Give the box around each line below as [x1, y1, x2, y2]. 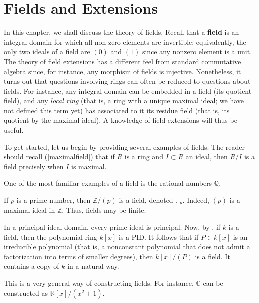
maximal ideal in [4, 205, 55, 215]
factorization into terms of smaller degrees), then [4, 251, 153, 261]
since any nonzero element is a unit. [142, 46, 252, 57]
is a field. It [195, 251, 230, 261]
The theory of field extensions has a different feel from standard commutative [4, 56, 241, 66]
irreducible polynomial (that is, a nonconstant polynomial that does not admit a [4, 241, 250, 252]
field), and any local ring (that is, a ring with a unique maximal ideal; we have [4, 95, 244, 106]
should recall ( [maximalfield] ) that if [4, 151, 115, 162]
